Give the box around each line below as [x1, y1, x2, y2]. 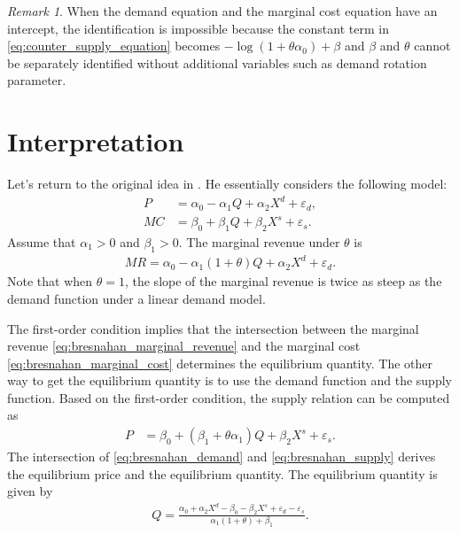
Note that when [7, 272, 93, 290]
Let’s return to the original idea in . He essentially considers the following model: [7, 174, 447, 193]
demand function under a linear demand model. [7, 289, 266, 307]
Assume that [7, 233, 76, 251]
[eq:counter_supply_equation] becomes [7, 36, 221, 55]
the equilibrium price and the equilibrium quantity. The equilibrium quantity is [7, 464, 438, 483]
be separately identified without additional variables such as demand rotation [7, 53, 427, 72]
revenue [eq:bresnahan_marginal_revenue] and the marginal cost [7, 337, 361, 355]
